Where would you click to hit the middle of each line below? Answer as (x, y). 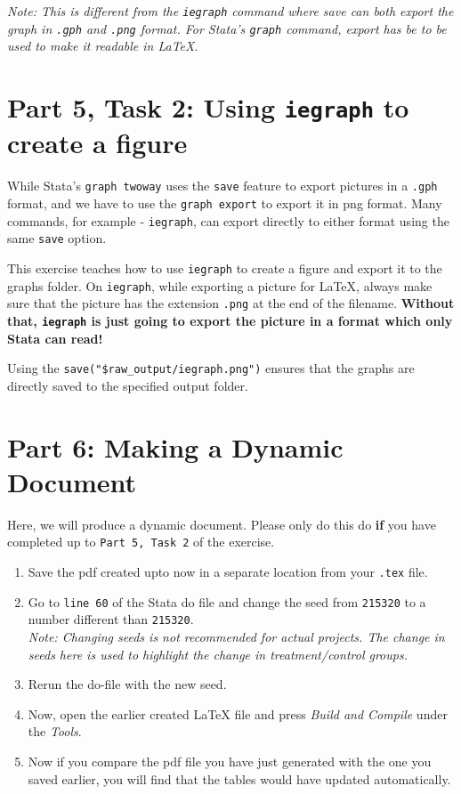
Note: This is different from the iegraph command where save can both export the (230, 11)
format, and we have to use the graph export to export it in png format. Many (225, 203)
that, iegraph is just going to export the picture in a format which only (230, 320)
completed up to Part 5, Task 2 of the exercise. (141, 542)
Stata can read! (55, 338)
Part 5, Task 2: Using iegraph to (208, 107)
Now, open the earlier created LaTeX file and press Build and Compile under (238, 713)
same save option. (57, 238)
